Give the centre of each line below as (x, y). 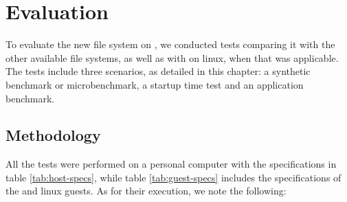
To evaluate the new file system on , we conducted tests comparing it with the (170, 44)
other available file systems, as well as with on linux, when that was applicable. (172, 57)
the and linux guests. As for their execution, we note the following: (146, 191)
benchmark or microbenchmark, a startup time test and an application (155, 84)
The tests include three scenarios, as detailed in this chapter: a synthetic (158, 71)
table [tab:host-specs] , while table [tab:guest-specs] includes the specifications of (173, 177)
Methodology (53, 135)
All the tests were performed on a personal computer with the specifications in (171, 164)
